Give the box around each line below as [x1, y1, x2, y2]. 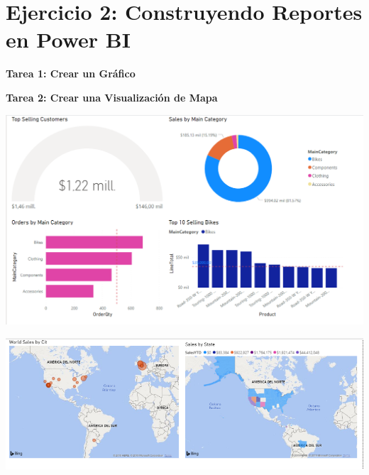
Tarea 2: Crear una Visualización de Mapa [6, 89, 218, 104]
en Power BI [6, 25, 131, 54]
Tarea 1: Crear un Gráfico [6, 66, 136, 81]
